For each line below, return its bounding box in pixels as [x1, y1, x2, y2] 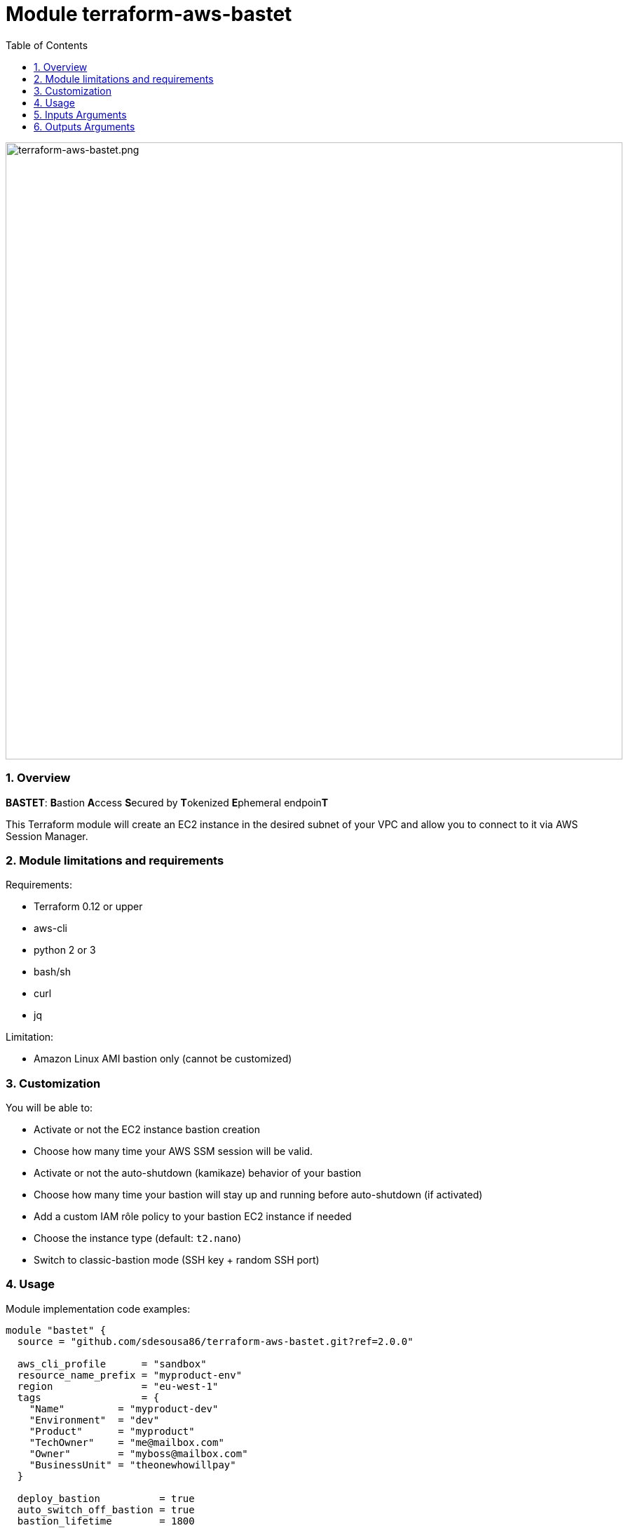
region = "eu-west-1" [17, 1380, 219, 1392]
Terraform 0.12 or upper [34, 900, 143, 913]
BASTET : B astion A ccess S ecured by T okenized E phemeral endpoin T [6, 796, 329, 809]
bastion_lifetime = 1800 [17, 1515, 195, 1527]
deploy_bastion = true [17, 1492, 195, 1504]
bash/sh [34, 966, 71, 978]
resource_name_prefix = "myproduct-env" [17, 1369, 243, 1381]
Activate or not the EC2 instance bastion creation [34, 1123, 260, 1135]
